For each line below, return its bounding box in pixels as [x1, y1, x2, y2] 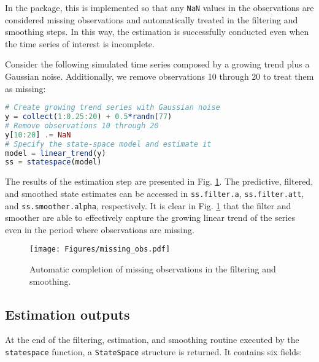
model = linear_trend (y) [5, 148, 106, 158]
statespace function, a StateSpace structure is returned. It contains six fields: [5, 345, 302, 358]
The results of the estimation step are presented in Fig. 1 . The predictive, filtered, [5, 175, 313, 188]
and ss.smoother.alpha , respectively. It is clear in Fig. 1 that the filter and [5, 199, 291, 212]
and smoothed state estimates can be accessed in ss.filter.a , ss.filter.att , [5, 187, 304, 199]
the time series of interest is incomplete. [5, 37, 155, 50]
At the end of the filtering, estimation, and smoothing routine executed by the [5, 333, 299, 346]
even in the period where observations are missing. [5, 223, 194, 236]
